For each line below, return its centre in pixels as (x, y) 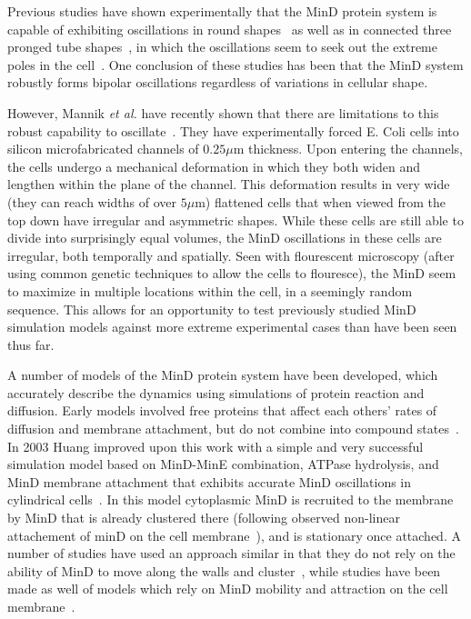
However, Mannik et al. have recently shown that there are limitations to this (223, 112)
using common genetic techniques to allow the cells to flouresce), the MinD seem (232, 273)
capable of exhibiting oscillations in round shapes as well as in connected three (230, 29)
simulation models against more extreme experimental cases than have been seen (232, 327)
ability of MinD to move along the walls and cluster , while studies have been (224, 570)
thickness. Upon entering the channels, (355, 149)
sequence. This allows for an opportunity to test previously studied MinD (212, 309)
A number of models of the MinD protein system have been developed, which (223, 375)
